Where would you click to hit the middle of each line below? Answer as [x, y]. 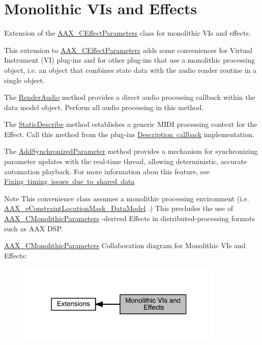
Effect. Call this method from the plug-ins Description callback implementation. [129, 134]
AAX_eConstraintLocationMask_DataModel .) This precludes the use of [119, 208]
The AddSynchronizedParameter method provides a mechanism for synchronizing [131, 151]
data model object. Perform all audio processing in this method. [104, 107]
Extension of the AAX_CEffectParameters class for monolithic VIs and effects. [127, 33]
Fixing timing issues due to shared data [69, 181]
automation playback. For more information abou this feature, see [107, 171]
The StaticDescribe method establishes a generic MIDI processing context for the [131, 124]
